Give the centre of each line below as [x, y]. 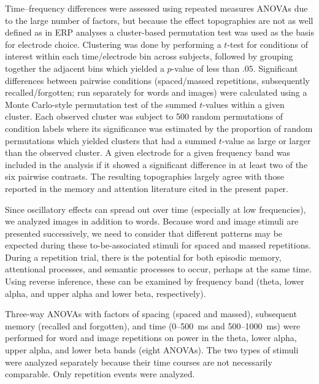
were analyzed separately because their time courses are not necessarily [139, 362]
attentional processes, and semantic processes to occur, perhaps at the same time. [159, 269]
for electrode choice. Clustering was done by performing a [113, 44]
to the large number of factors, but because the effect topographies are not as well [159, 20]
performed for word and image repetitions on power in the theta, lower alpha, [151, 338]
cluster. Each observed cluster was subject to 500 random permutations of [144, 116]
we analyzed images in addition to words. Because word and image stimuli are [152, 221]
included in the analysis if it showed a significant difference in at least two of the [156, 164]
